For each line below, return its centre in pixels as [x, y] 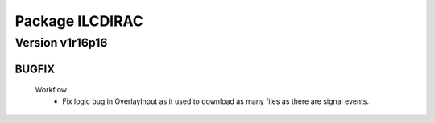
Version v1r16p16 [61, 43]
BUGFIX [35, 69]
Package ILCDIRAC [79, 21]
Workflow [51, 90]
